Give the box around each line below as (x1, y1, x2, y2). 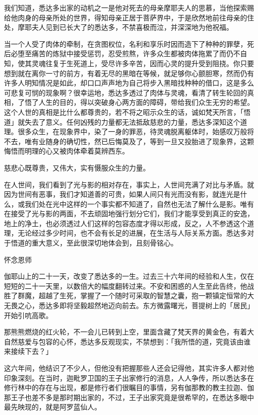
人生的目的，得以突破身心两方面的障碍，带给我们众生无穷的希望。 (38, 97, 254, 107)
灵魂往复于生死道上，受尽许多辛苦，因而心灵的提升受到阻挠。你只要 (31, 58, 254, 68)
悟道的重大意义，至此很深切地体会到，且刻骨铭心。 (10, 238, 178, 248)
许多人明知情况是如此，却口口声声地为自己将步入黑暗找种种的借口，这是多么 (4, 78, 254, 88)
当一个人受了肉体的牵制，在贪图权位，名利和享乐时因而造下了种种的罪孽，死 (4, 38, 254, 49)
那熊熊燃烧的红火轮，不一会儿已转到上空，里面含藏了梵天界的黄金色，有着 (4, 327, 247, 337)
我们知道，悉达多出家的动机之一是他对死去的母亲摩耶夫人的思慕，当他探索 (4, 2, 247, 12)
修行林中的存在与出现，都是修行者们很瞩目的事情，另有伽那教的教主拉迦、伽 (4, 382, 254, 393)
